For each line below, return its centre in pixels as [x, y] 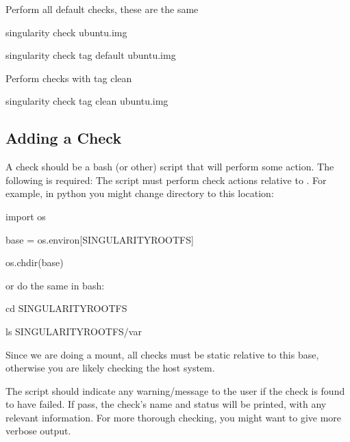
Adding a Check [64, 138]
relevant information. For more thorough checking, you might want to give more [174, 417]
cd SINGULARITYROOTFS [66, 308]
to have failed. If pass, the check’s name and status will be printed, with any [166, 404]
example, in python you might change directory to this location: [140, 193]
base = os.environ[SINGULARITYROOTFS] [100, 239]
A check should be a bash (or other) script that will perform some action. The [170, 167]
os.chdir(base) [35, 262]
